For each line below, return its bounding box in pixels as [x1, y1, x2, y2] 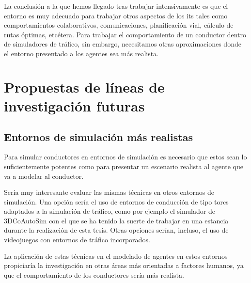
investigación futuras [4, 95, 145, 115]
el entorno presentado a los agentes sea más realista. [4, 48, 159, 58]
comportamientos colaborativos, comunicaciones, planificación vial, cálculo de [4, 20, 234, 30]
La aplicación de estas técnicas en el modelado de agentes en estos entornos [4, 251, 228, 261]
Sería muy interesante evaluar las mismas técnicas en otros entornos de [4, 187, 214, 197]
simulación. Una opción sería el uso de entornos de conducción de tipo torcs [4, 196, 229, 206]
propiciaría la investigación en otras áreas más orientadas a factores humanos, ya [4, 260, 244, 270]
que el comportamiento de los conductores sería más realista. [4, 269, 184, 280]
